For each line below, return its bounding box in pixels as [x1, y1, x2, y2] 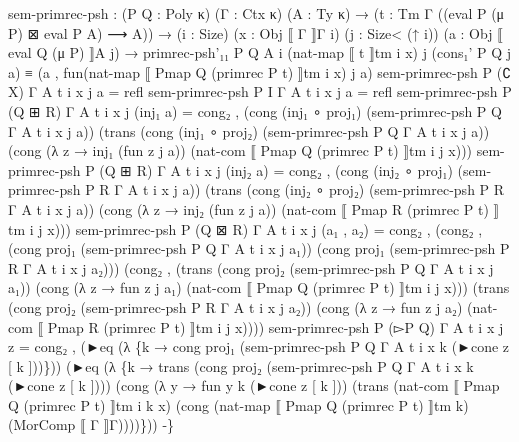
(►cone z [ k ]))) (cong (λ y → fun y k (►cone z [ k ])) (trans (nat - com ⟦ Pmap [8, 375, 500, 396]
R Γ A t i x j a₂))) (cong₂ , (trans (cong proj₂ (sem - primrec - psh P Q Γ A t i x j [8, 257, 494, 278]
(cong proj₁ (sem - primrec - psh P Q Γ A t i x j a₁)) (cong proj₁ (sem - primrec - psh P [8, 238, 510, 259]
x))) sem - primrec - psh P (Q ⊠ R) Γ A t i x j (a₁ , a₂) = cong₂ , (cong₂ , [47, 218, 483, 239]
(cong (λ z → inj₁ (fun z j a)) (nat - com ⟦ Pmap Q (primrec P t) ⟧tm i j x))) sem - [8, 140, 505, 161]
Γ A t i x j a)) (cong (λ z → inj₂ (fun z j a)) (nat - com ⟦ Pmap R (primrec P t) [8, 198, 489, 219]
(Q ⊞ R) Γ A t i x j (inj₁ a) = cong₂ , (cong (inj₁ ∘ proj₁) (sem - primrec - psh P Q [8, 100, 502, 121]
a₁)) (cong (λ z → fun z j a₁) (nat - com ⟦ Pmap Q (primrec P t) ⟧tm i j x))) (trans [8, 277, 510, 298]
